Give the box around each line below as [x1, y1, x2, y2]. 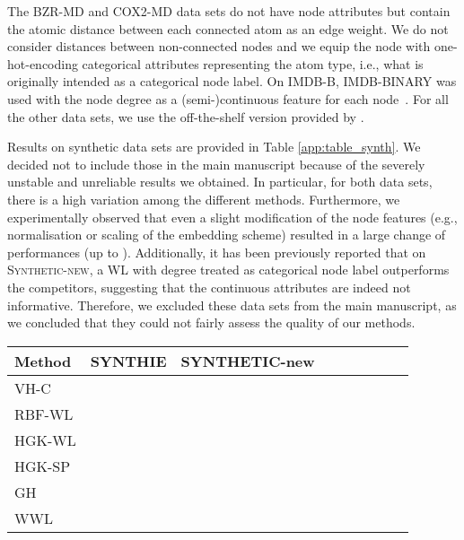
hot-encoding [7, 54, 78, 73]
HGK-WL [14, 429, 76, 450]
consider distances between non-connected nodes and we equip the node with [7, 37, 431, 56]
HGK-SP [14, 455, 71, 476]
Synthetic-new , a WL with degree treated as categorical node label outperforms [7, 260, 450, 279]
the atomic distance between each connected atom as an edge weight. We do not [7, 19, 449, 38]
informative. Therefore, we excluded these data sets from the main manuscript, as [7, 295, 457, 314]
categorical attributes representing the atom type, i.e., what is [82, 54, 424, 73]
